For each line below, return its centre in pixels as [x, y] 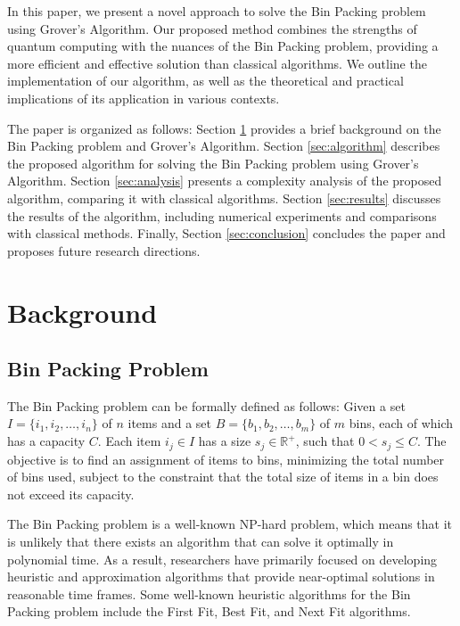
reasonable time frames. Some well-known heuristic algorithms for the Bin [209, 593]
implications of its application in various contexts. [144, 98]
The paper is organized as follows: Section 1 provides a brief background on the [224, 128]
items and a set [169, 423]
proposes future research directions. [104, 250]
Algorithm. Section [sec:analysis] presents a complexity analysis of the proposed [225, 181]
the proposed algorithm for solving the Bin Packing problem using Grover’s [213, 163]
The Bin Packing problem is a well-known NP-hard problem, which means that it [230, 524]
